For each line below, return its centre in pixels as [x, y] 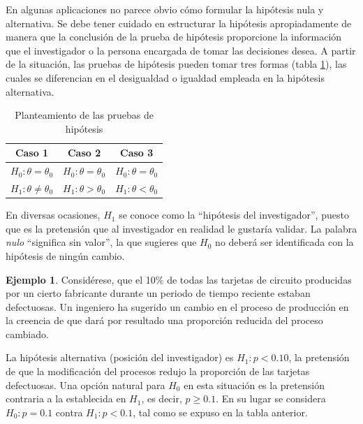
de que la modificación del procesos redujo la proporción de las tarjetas [158, 371]
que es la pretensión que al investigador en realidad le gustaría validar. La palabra [181, 228]
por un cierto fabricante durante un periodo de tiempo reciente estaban [158, 293]
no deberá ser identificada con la [284, 242]
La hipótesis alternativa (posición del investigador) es [120, 357]
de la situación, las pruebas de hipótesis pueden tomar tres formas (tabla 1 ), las [176, 64]
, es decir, [162, 399]
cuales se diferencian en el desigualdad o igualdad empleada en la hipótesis [165, 77]
